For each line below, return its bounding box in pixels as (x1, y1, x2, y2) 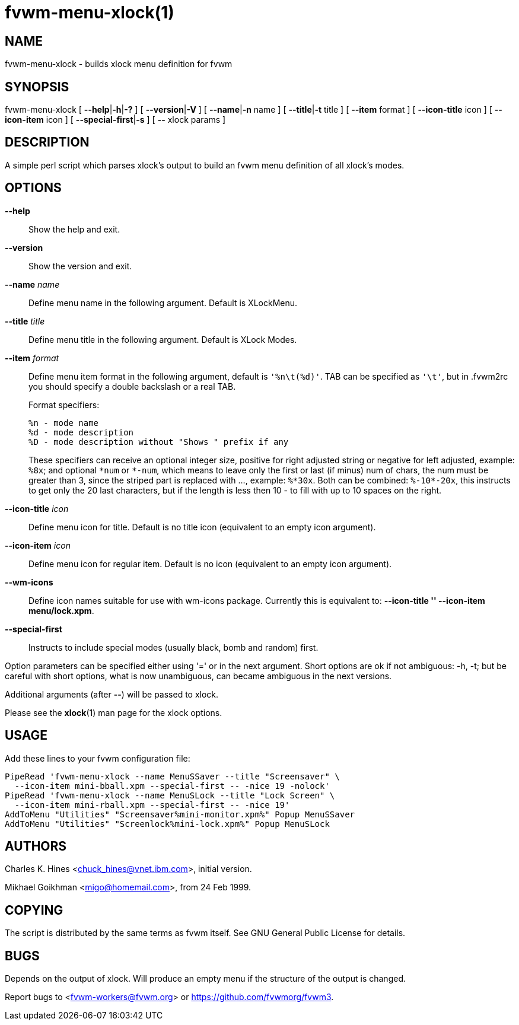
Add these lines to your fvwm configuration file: (5, 753, 190, 763)
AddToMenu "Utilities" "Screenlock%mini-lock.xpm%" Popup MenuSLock (5, 819, 330, 829)
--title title (5, 316, 45, 326)
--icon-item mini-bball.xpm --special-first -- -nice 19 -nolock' (14, 781, 330, 791)
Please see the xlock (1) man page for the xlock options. (5, 707, 222, 718)
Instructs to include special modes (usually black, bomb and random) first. (28, 642, 319, 652)
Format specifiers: (28, 399, 100, 410)
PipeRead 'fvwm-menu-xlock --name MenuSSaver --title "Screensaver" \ (5, 771, 340, 781)
